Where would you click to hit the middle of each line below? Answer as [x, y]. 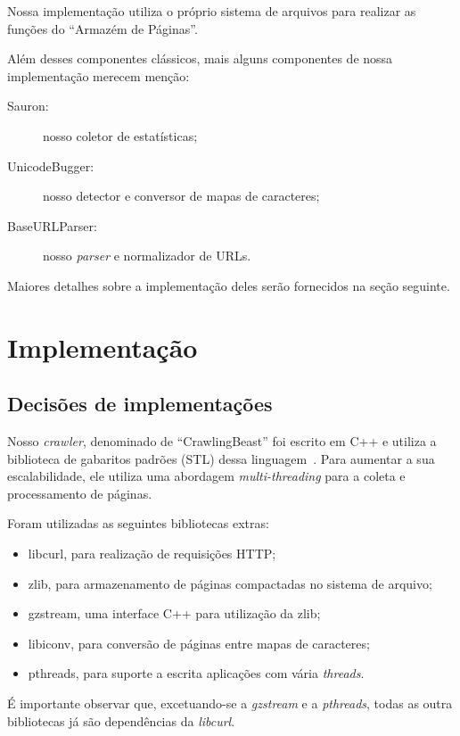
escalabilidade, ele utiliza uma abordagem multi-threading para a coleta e [206, 476]
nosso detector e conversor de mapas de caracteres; [181, 196]
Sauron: [28, 106]
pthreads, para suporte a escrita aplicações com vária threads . [196, 673]
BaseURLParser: [52, 225]
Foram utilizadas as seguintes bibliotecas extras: [138, 523]
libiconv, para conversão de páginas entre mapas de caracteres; [199, 643]
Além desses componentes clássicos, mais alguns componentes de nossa [200, 58]
